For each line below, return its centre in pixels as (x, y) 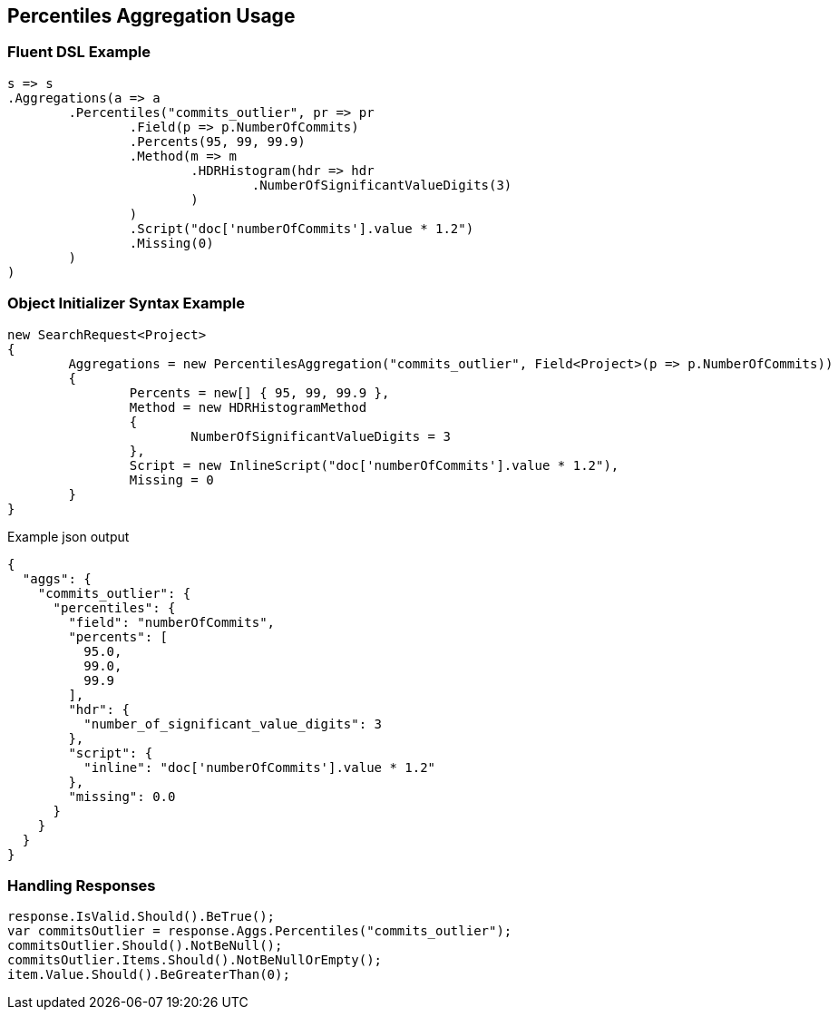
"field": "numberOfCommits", (172, 622)
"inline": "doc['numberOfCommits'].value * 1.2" (260, 767)
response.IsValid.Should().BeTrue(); (141, 917)
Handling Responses (82, 885)
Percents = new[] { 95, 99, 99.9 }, (259, 392)
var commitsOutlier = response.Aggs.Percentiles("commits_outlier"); (260, 931)
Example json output (68, 536)
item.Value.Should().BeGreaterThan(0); (149, 975)
